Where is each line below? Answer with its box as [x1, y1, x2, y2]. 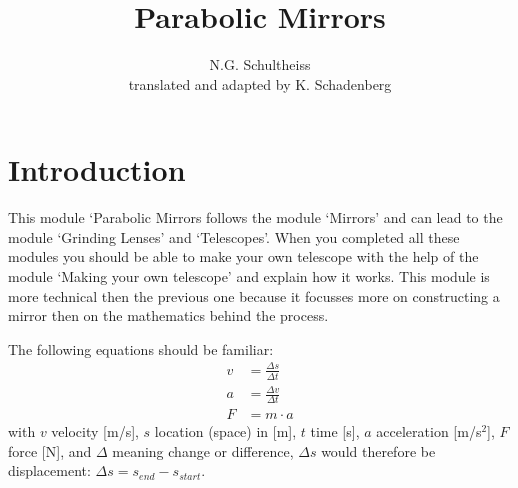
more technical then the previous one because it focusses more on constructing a [8, 285, 500, 306]
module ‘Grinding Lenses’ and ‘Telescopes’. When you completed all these [8, 226, 460, 247]
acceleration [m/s [376, 421, 482, 442]
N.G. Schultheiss [209, 54, 311, 75]
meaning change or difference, [112, 440, 294, 461]
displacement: [8, 460, 91, 481]
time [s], [310, 421, 360, 442]
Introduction [8, 149, 186, 190]
